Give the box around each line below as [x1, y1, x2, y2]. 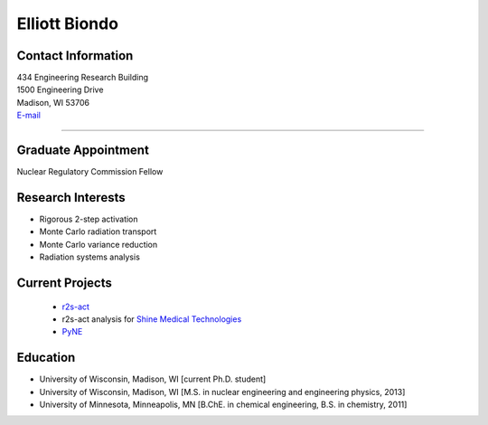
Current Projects [16, 276, 112, 291]
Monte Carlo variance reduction [39, 239, 158, 250]
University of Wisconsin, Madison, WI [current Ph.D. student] [39, 373, 267, 384]
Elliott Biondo [16, 14, 119, 33]
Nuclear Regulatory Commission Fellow [16, 166, 164, 177]
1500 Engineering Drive [16, 84, 104, 95]
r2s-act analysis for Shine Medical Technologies [61, 314, 242, 325]
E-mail [16, 109, 41, 121]
